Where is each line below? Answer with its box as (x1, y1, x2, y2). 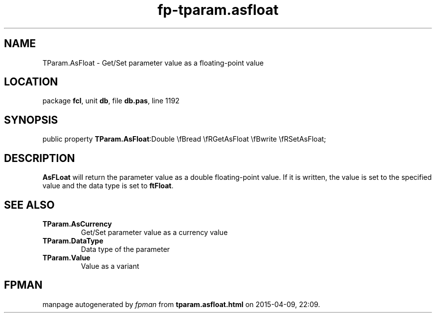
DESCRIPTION (4, 152, 75, 164)
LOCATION (4, 76, 58, 88)
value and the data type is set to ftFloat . (42, 181, 174, 190)
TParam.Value (42, 253, 91, 262)
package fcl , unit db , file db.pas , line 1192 (42, 96, 180, 105)
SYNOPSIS (4, 113, 58, 126)
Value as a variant (81, 261, 139, 270)
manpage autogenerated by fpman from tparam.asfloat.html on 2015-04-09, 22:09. (42, 300, 321, 309)
